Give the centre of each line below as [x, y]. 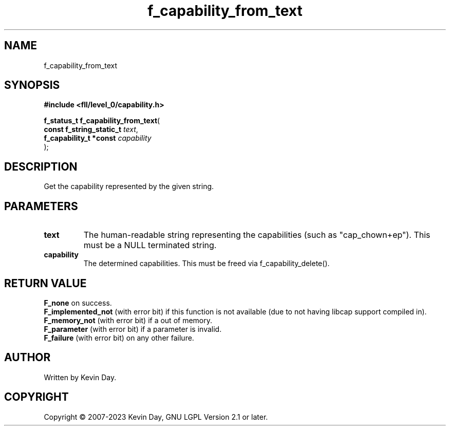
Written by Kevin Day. [80, 377]
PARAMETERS [41, 206]
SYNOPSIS [32, 85]
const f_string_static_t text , [91, 129]
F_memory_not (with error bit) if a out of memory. [128, 320]
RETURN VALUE [45, 283]
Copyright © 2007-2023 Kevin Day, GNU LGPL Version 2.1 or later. [156, 417]
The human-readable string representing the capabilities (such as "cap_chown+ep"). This [257, 235]
